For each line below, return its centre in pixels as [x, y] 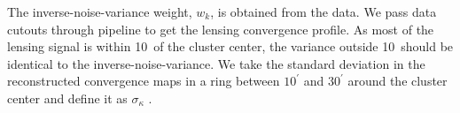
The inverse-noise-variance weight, [100, 11]
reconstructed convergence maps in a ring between [144, 81]
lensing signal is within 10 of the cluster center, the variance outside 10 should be [230, 46]
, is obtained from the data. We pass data [324, 11]
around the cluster [398, 81]
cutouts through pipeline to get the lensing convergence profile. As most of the [221, 29]
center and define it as [67, 98]
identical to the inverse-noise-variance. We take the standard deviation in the [216, 63]
